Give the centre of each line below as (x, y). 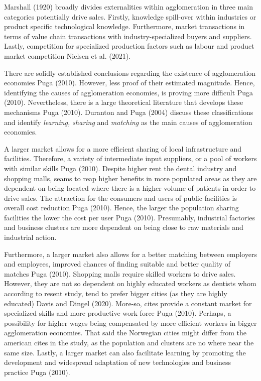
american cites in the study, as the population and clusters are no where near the (129, 342)
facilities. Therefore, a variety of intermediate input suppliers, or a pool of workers (130, 158)
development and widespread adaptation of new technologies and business (117, 362)
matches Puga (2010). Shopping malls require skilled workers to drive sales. (120, 273)
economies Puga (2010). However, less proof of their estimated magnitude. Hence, (129, 83)
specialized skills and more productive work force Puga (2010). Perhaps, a (118, 313)
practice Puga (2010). (37, 372)
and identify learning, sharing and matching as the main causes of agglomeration (128, 122)
